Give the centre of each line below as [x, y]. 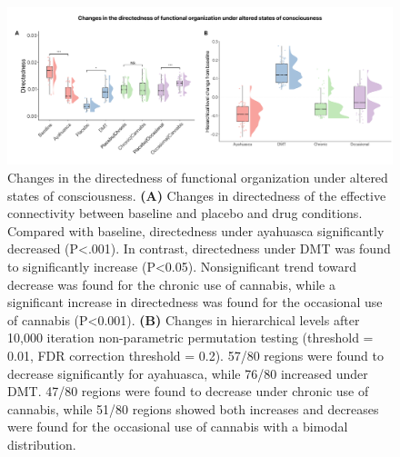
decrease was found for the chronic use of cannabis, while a [171, 284]
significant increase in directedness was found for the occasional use [195, 302]
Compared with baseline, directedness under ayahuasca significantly [196, 230]
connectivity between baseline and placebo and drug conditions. [185, 213]
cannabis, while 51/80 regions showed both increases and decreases [193, 408]
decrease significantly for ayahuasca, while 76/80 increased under [188, 373]
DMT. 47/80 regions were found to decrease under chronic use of [188, 391]
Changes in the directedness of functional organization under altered [198, 178]
